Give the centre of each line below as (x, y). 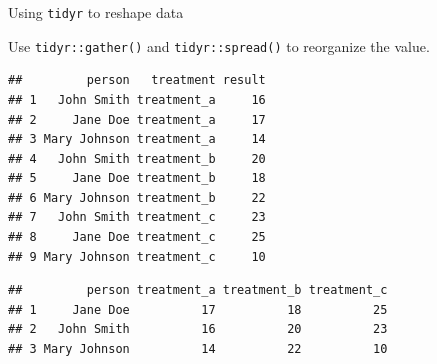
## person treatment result (137, 80)
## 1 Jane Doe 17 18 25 (198, 309)
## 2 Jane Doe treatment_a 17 (137, 119)
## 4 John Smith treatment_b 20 (137, 158)
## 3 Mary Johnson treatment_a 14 (137, 139)
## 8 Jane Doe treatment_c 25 (137, 237)
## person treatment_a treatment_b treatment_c (198, 290)
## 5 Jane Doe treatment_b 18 (137, 178)
